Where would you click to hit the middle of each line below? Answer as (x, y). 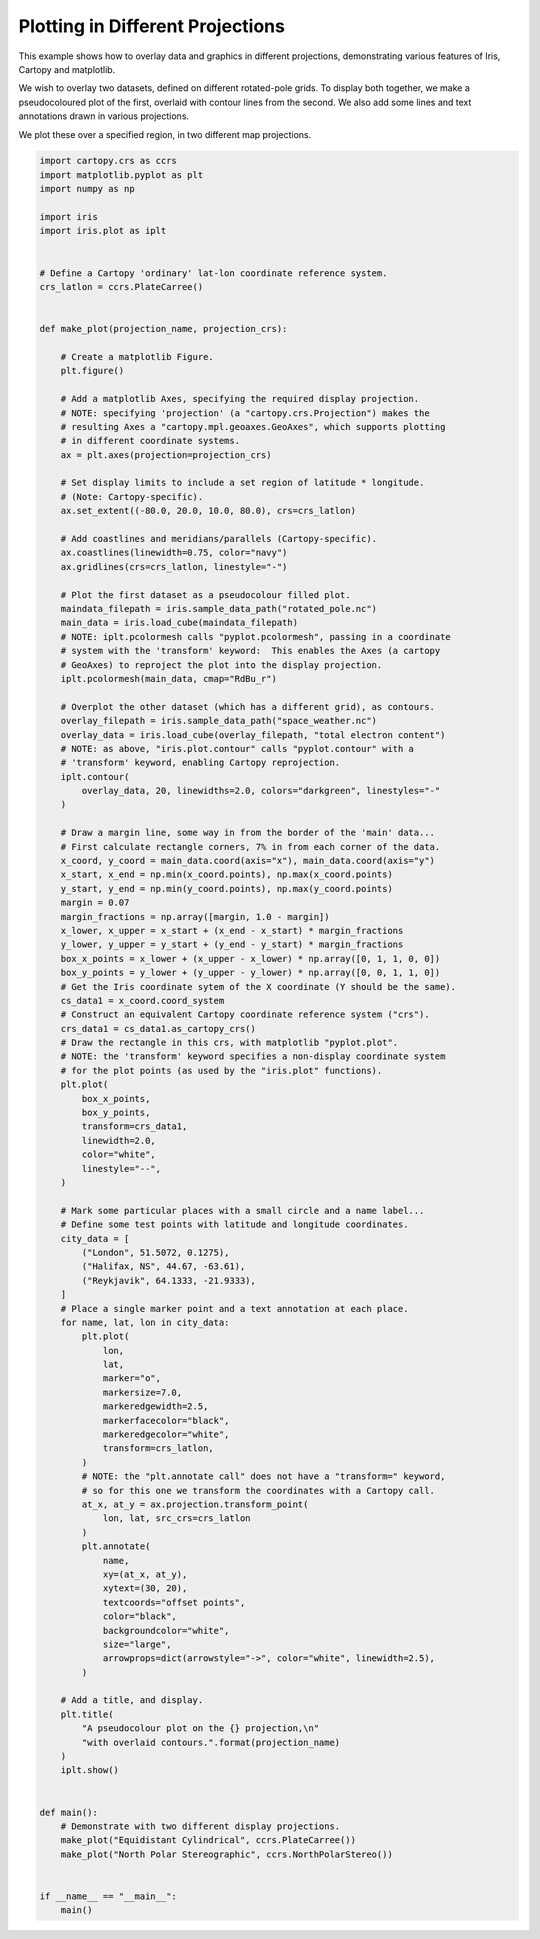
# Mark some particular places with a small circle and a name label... (242, 1210)
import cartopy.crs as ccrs (108, 161)
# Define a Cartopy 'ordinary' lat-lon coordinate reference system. (213, 273)
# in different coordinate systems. (150, 441)
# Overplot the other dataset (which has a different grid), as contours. (247, 706)
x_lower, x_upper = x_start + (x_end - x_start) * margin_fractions (232, 930)
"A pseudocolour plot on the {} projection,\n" (200, 1728)
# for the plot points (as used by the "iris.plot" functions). (221, 1070)
